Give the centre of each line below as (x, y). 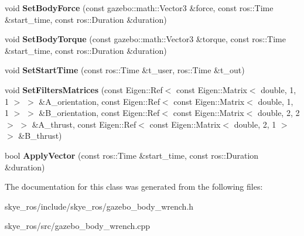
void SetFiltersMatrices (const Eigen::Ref (84, 89)
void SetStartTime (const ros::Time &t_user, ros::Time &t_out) (125, 70)
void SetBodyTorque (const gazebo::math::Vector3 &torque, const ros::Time (145, 39)
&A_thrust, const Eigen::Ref (84, 124)
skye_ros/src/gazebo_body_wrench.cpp (78, 226)
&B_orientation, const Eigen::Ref (99, 113)
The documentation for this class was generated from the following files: (134, 187)
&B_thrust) (40, 136)
